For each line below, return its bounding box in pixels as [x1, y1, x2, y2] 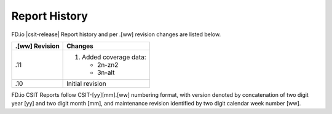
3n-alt [97, 68, 115, 77]
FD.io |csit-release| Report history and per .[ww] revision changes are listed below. [11, 31, 221, 38]
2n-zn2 [97, 60, 119, 69]
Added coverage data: [82, 53, 147, 61]
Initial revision [66, 79, 107, 88]
